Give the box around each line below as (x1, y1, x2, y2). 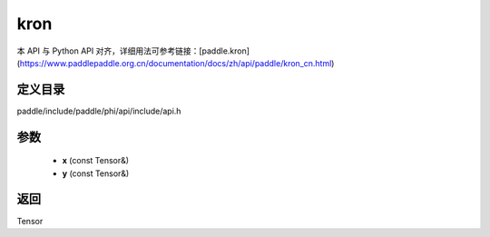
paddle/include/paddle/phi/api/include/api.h (16, 105, 181, 116)
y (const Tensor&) (62, 168, 130, 179)
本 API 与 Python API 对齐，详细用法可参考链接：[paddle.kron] (16, 45, 250, 56)
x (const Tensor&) (62, 155, 130, 166)
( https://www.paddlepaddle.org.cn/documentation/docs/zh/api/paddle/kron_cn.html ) (16, 57, 335, 68)
